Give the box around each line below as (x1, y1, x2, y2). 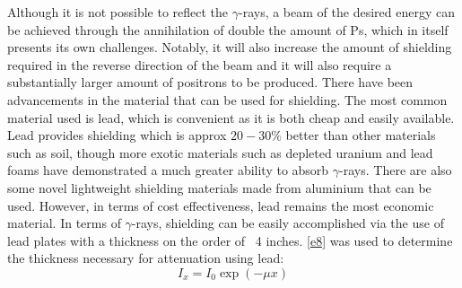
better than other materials (285, 126, 436, 144)
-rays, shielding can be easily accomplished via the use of (131, 214, 444, 232)
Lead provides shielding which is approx (7, 126, 227, 144)
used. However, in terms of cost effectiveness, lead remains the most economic (7, 196, 434, 214)
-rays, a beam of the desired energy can (238, 3, 455, 21)
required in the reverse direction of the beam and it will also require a (7, 55, 392, 74)
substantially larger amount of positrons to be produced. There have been (7, 73, 414, 92)
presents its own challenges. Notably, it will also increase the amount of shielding (7, 38, 452, 57)
